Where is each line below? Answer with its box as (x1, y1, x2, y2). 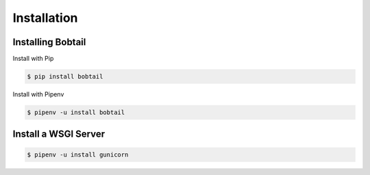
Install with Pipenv (12, 90, 64, 98)
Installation (12, 10, 78, 25)
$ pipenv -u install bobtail (27, 109, 125, 116)
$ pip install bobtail (27, 72, 103, 81)
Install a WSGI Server (12, 129, 106, 140)
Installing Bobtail (12, 36, 86, 48)
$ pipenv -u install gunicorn (27, 150, 129, 159)
